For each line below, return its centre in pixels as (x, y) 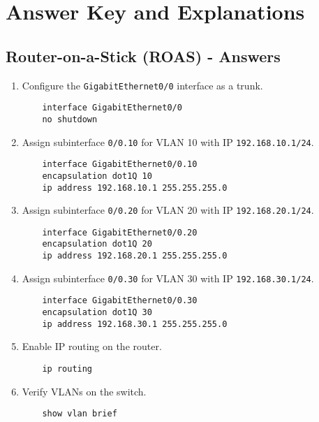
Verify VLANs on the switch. (84, 391)
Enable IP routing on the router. (92, 346)
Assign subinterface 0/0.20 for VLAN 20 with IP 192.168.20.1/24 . (168, 210)
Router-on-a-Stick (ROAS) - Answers (143, 56)
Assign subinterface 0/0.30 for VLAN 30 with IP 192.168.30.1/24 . (168, 278)
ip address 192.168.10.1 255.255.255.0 (135, 188)
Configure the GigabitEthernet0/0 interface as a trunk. (142, 85)
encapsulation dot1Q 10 (97, 176)
